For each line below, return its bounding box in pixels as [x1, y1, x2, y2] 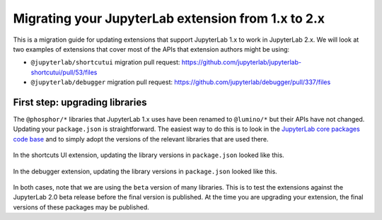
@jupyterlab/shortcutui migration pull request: [30, 58, 180, 66]
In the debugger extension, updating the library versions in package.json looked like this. [13, 167, 277, 175]
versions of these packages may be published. [13, 202, 150, 212]
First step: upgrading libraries [13, 96, 147, 108]
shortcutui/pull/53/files [30, 68, 98, 76]
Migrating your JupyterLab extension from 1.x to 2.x [13, 11, 325, 26]
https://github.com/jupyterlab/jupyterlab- [181, 58, 302, 66]
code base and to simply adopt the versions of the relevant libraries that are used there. [13, 134, 269, 143]
